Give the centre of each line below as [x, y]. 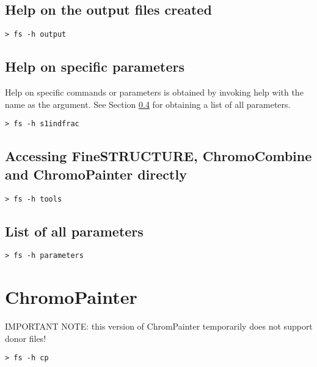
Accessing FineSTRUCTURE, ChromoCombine [158, 156]
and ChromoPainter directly [96, 174]
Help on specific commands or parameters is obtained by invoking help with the [154, 92]
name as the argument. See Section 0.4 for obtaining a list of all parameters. [148, 104]
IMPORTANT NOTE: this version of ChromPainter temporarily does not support [159, 326]
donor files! [26, 338]
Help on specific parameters [95, 66]
